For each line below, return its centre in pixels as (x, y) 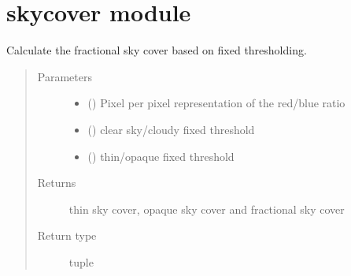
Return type (67, 235)
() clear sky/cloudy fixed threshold (171, 129)
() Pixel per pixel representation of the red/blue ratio (216, 103)
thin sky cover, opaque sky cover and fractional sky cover (207, 209)
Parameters (65, 76)
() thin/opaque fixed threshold (161, 156)
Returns (57, 183)
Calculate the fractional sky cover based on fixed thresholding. (157, 50)
